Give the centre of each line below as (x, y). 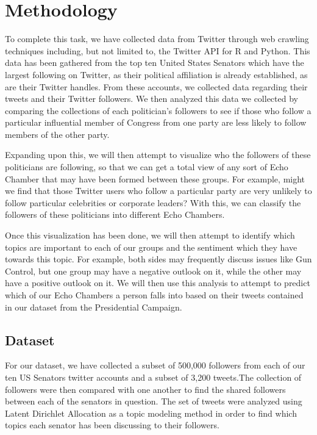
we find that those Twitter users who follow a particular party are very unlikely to (158, 191)
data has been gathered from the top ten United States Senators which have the (155, 63)
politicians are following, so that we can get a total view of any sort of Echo (147, 167)
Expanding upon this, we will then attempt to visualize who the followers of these (158, 155)
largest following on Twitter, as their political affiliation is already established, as (156, 74)
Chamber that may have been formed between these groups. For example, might (155, 178)
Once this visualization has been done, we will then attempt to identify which (150, 235)
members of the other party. (57, 134)
